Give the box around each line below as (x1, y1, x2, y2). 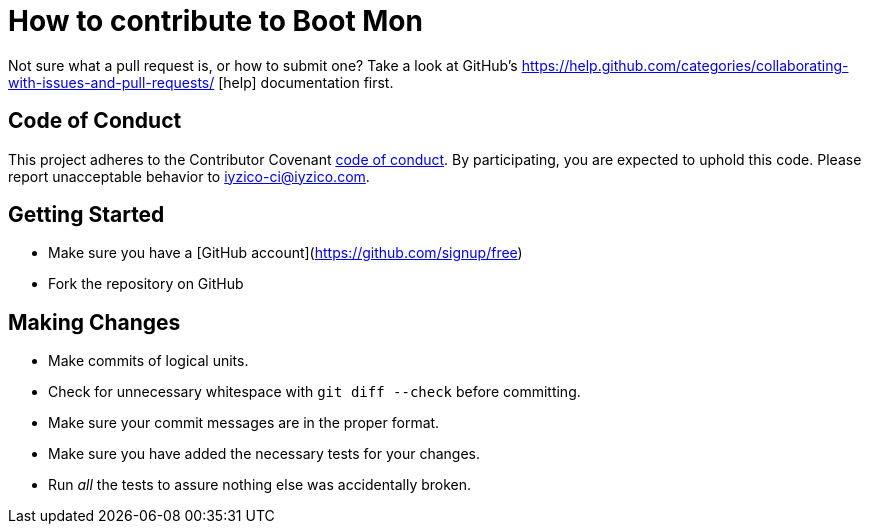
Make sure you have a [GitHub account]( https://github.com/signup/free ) (48, 244, 523, 262)
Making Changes (8, 309, 181, 335)
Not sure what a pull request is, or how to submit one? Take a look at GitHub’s (8, 56, 518, 74)
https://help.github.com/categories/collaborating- (521, 56, 849, 74)
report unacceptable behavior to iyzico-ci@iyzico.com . (8, 167, 370, 185)
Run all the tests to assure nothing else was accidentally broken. (48, 476, 472, 494)
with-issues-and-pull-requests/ (8, 73, 215, 91)
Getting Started (8, 202, 165, 228)
